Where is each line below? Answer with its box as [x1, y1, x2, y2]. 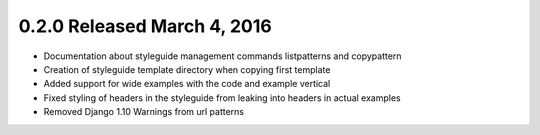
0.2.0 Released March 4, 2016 [18, 15, 272, 37]
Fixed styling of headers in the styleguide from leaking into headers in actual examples [43, 91, 401, 104]
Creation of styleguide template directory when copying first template [43, 63, 331, 75]
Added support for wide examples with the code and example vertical [43, 78, 331, 90]
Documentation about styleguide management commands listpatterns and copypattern [43, 50, 402, 62]
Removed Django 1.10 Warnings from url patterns [43, 106, 245, 118]
